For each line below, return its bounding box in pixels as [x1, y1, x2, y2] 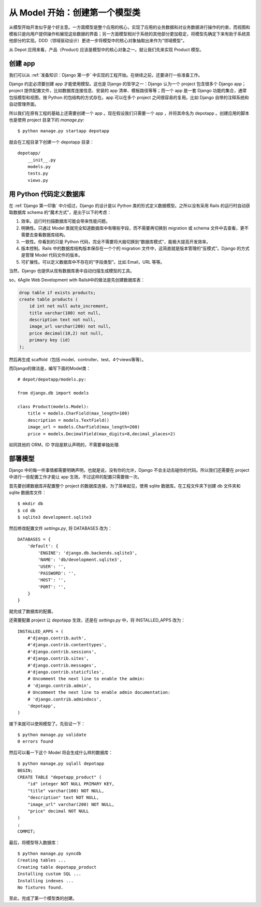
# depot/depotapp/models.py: [17, 377, 87, 382]
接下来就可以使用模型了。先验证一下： [9, 720, 86, 727]
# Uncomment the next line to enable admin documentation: [27, 690, 171, 695]
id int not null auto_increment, [29, 303, 109, 309]
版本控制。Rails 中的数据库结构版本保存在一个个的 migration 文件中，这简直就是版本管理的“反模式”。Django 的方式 [21, 245, 250, 251]
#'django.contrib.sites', [27, 656, 89, 661]
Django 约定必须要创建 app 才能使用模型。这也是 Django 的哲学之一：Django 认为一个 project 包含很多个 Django [9, 81, 233, 87]
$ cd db [17, 508, 36, 513]
